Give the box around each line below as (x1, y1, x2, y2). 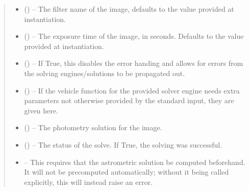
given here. (24, 105, 58, 115)
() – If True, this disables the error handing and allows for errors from (24, 58, 243, 68)
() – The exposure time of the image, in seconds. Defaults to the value (24, 31, 244, 41)
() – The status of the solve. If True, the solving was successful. (24, 139, 222, 150)
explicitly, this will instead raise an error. (24, 176, 153, 187)
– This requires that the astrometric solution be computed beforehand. (24, 156, 245, 167)
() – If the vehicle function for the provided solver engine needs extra (24, 85, 240, 96)
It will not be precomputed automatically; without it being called (24, 166, 229, 177)
